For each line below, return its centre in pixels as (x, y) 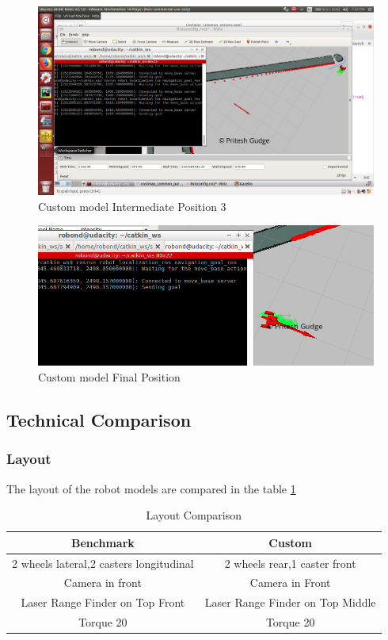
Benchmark (103, 542)
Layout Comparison (194, 515)
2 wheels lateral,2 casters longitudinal (103, 563)
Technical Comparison (99, 419)
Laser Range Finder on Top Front (103, 602)
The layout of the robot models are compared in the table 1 (151, 488)
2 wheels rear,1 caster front (290, 563)
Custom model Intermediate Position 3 (132, 206)
